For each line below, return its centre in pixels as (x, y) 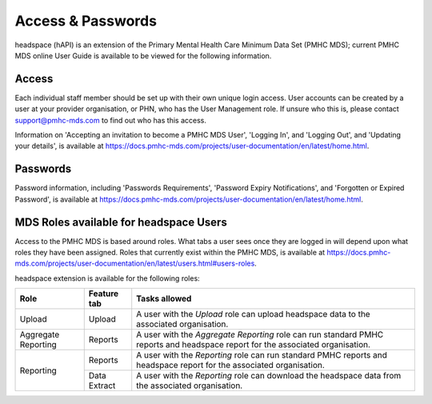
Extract (102, 386)
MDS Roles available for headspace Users (121, 222)
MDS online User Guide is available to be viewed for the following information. (143, 55)
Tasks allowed (164, 298)
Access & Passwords (86, 21)
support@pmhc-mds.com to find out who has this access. (111, 120)
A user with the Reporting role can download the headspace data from (269, 376)
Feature (104, 294)
